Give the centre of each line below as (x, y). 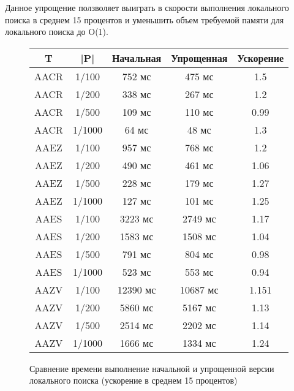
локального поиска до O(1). (57, 32)
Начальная (137, 58)
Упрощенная (199, 58)
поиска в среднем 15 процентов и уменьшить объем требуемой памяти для (145, 19)
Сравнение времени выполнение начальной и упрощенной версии (152, 368)
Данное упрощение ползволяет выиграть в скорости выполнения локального (147, 7)
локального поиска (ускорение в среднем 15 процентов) (134, 380)
